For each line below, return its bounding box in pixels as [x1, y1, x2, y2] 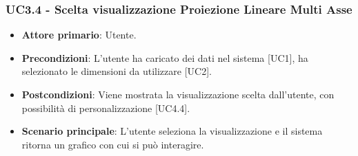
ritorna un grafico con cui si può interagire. [21, 137, 204, 151]
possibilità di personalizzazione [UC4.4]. [21, 100, 190, 115]
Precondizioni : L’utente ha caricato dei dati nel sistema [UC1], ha [21, 50, 308, 65]
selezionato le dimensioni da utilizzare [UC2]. [21, 64, 212, 78]
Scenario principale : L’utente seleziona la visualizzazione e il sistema [21, 124, 323, 138]
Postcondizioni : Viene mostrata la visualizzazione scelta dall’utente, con [21, 87, 335, 101]
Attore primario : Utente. [21, 27, 137, 42]
